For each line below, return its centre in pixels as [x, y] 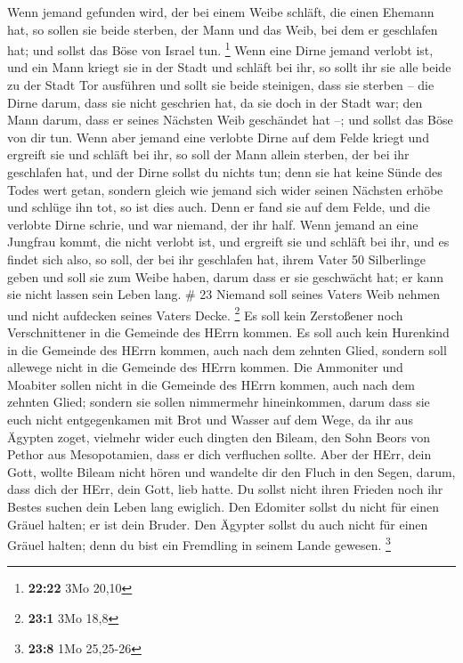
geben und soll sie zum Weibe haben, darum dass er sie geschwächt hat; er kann [226, 276]
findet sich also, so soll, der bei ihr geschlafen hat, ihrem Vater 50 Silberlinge [216, 259]
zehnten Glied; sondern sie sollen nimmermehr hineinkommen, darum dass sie [219, 402]
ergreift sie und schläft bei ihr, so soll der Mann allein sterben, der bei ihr [208, 154]
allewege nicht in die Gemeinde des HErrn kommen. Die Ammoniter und [205, 367]
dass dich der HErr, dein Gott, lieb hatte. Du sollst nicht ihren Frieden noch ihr [225, 489]
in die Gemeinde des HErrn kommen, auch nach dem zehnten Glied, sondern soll [227, 349]
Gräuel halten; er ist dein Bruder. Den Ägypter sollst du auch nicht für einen [218, 524]
